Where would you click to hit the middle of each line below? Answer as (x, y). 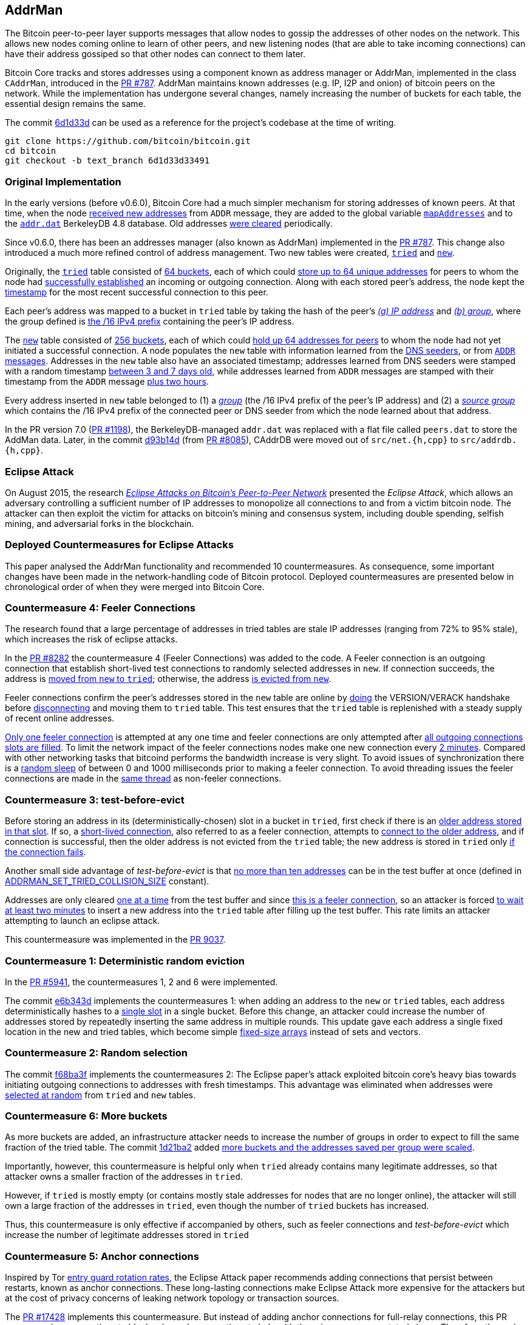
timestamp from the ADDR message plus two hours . (107, 382)
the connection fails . (46, 852)
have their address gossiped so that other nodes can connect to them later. (155, 54)
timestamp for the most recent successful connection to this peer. (137, 292)
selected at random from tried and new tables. (100, 1095)
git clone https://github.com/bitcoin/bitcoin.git (128, 141)
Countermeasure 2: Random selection (96, 1053)
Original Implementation (63, 181)
